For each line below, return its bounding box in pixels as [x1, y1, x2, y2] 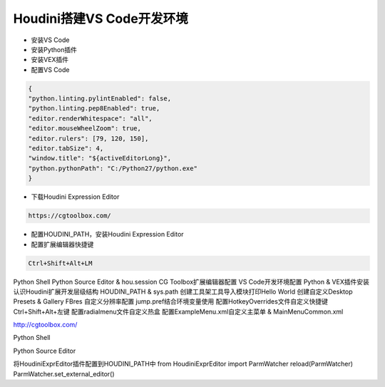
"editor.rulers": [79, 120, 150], [28, 134, 149, 143]
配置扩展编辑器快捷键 [31, 239, 94, 249]
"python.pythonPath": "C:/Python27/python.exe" [28, 164, 197, 172]
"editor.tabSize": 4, [28, 145, 104, 153]
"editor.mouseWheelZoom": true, [28, 125, 142, 133]
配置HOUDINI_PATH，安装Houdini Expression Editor [31, 230, 185, 239]
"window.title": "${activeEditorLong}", [28, 154, 171, 162]
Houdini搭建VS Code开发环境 [13, 11, 188, 26]
